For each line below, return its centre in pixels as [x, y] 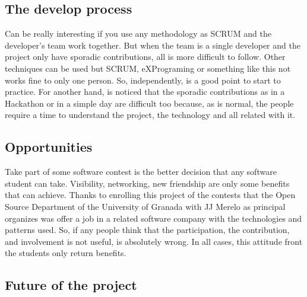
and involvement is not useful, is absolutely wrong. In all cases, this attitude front [154, 241]
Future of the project [71, 285]
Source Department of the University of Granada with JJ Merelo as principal [145, 206]
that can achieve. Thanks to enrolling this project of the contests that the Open [150, 195]
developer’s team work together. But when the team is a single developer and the [153, 45]
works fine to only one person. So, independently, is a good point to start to [143, 80]
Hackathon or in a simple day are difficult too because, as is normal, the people [149, 103]
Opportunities [49, 147]
